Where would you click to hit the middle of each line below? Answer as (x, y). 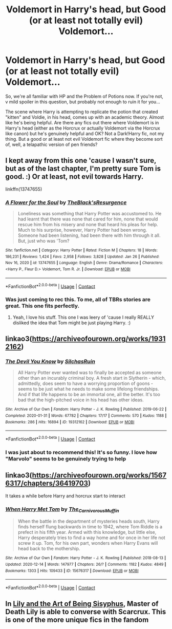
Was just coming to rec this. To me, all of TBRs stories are (78, 300)
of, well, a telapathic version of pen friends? (51, 144)
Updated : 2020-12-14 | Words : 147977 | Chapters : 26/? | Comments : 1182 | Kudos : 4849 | (86, 564)
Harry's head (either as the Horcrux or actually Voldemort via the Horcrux (83, 128)
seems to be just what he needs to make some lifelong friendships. (88, 389)
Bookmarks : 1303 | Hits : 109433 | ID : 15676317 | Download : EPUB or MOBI (72, 571)
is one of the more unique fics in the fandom (77, 620)
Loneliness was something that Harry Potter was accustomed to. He (90, 214)
